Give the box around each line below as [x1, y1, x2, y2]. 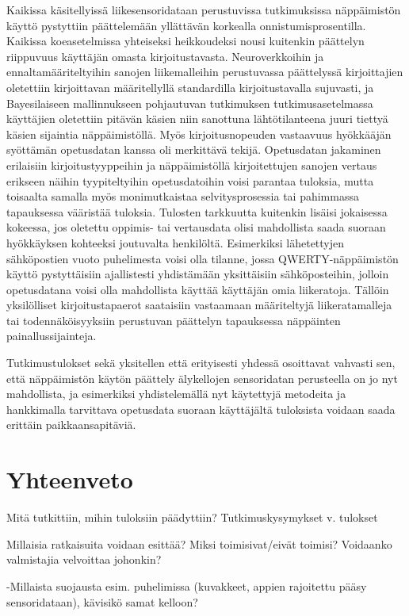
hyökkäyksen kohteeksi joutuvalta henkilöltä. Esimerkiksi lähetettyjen [6, 234, 345, 251]
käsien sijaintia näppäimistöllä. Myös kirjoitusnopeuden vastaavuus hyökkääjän [6, 125, 392, 142]
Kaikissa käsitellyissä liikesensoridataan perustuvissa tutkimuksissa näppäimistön [6, 2, 401, 17]
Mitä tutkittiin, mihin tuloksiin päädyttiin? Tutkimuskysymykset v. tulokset [6, 509, 378, 526]
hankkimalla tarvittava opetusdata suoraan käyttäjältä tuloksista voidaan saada [6, 400, 396, 417]
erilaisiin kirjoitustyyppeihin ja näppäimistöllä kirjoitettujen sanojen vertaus [6, 156, 377, 173]
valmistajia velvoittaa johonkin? [6, 551, 162, 568]
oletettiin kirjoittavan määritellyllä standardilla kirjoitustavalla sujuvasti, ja [6, 78, 374, 95]
